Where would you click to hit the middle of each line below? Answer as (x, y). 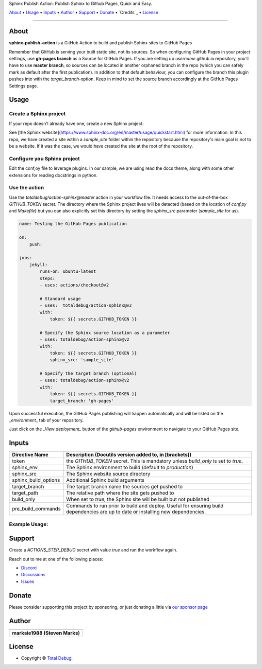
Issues (28, 581)
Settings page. (24, 86)
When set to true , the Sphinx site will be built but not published (138, 499)
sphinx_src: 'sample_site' (82, 360)
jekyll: (39, 264)
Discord (29, 568)
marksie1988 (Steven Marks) (46, 633)
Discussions (33, 575)
